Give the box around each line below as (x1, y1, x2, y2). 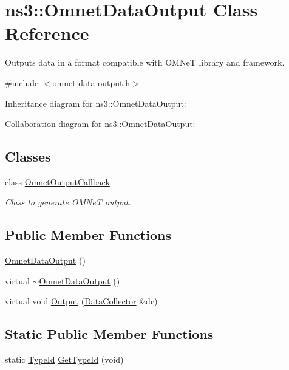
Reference (5, 21, 89, 46)
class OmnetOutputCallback (5, 175, 110, 188)
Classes (5, 147, 51, 166)
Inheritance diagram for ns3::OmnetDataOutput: (5, 97, 186, 109)
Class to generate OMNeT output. (5, 196, 131, 208)
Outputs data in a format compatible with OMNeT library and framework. (5, 56, 285, 69)
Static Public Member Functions (5, 324, 214, 343)
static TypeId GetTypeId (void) (5, 353, 124, 366)
